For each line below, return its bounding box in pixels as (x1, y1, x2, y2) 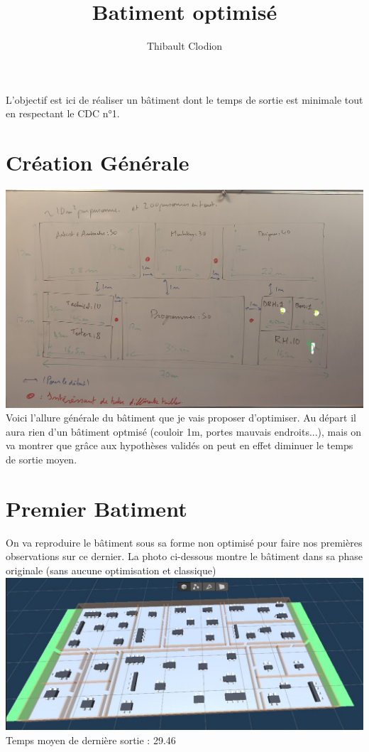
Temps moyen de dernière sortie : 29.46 (6, 732, 176, 747)
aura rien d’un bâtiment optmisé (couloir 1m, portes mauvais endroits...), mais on (6, 424, 362, 439)
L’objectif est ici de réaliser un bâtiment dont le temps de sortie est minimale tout (6, 92, 363, 107)
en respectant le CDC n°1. (6, 106, 120, 121)
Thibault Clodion (146, 38, 223, 53)
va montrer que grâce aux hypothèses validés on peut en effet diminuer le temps (6, 438, 353, 453)
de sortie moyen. (6, 452, 77, 467)
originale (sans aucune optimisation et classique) (6, 562, 216, 577)
